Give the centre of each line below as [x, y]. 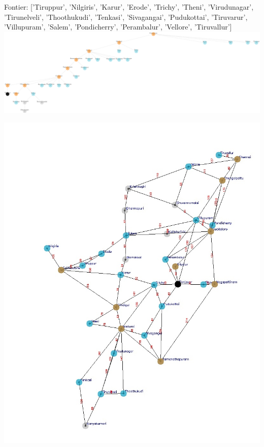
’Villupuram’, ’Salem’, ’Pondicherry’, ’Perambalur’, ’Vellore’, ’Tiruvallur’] [118, 27]
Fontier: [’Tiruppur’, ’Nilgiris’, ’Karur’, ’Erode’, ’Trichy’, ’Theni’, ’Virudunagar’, [129, 7]
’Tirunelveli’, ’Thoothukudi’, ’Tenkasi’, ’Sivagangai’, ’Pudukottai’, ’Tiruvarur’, [126, 17]
